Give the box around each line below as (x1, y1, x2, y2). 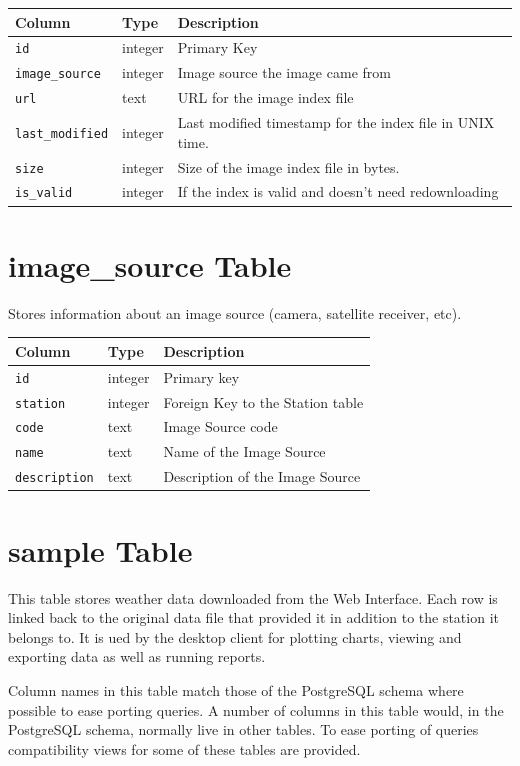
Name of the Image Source (163, 441, 326, 462)
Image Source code (163, 416, 278, 437)
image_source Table (8, 244, 292, 285)
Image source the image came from (177, 62, 391, 83)
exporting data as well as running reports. (8, 646, 266, 667)
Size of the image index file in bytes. (177, 156, 400, 177)
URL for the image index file (177, 87, 354, 108)
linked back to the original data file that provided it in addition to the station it (8, 607, 499, 628)
